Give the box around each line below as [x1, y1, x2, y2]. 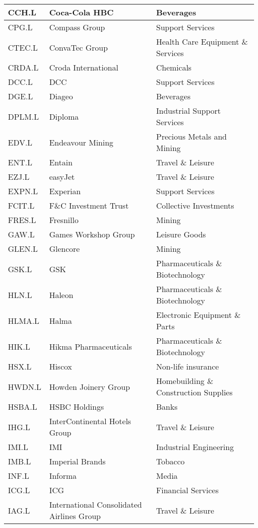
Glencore [49, 243, 80, 254]
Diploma [49, 110, 79, 122]
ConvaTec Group [49, 41, 108, 53]
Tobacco [156, 455, 185, 467]
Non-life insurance [156, 361, 219, 372]
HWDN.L [8, 380, 42, 392]
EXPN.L [8, 185, 38, 197]
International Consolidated [49, 499, 142, 510]
